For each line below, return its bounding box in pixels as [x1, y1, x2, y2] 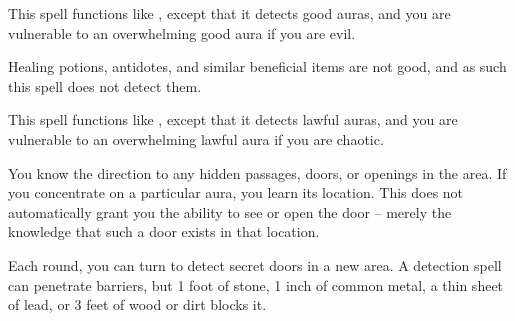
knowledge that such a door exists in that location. [8, 221, 320, 242]
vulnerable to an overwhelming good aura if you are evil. [8, 22, 356, 43]
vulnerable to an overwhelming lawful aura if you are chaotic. [8, 128, 384, 149]
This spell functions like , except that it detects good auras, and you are [8, 3, 451, 23]
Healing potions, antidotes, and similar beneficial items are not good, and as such [8, 56, 507, 77]
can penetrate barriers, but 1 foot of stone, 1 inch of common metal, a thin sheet [8, 274, 504, 295]
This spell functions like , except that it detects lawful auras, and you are [8, 109, 458, 130]
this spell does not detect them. [8, 75, 202, 96]
